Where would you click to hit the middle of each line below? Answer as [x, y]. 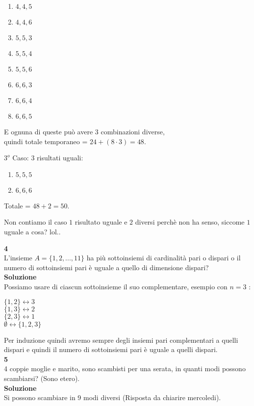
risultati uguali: [60, 158]
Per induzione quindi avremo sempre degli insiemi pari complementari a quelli [121, 340]
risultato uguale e [101, 222]
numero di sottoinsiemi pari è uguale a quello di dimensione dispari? [106, 267]
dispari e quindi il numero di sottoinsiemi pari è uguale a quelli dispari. [111, 349]
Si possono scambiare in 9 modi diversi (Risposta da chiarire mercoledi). [113, 397]
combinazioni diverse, [133, 131]
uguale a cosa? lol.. [32, 231]
